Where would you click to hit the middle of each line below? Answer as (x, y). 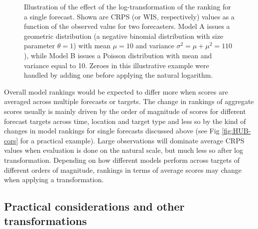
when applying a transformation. (54, 179)
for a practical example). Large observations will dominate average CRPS (132, 140)
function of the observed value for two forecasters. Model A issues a (127, 26)
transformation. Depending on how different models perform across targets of (122, 160)
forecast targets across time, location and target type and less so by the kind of (125, 121)
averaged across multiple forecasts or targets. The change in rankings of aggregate (129, 101)
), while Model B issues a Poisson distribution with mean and (118, 55)
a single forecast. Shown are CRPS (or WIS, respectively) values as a (129, 16)
